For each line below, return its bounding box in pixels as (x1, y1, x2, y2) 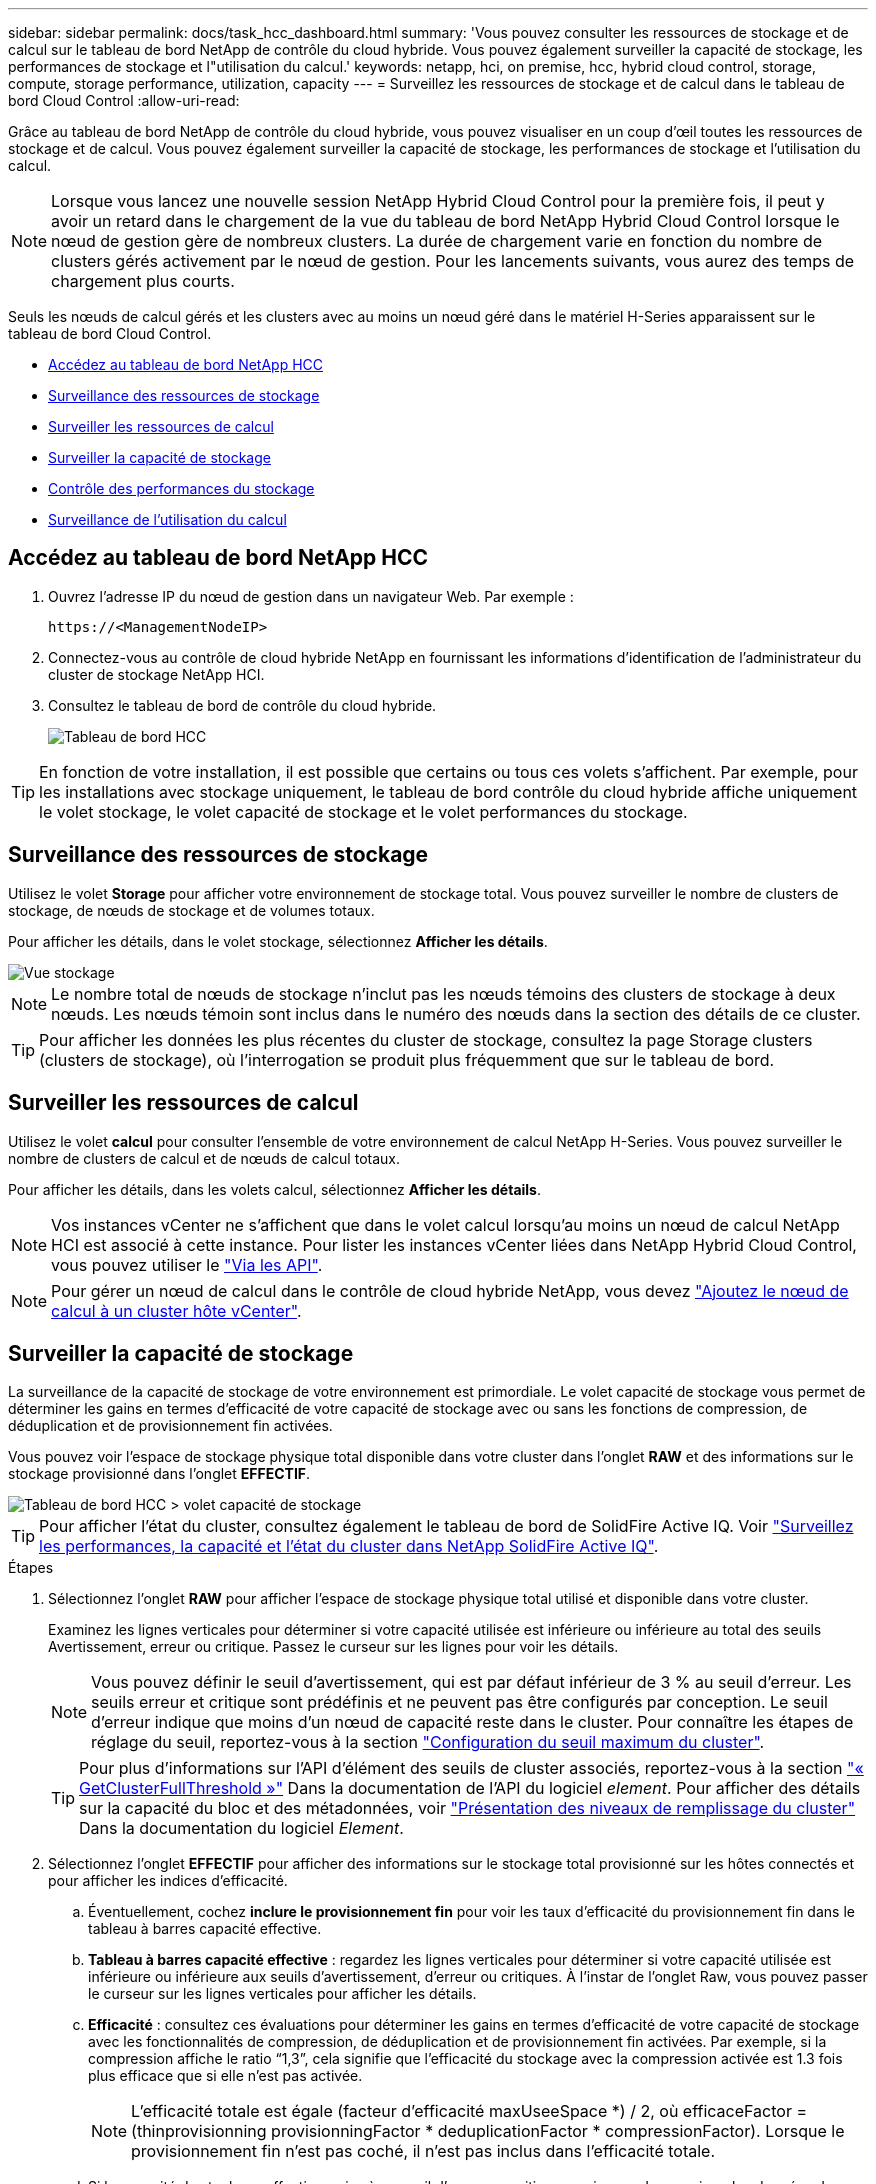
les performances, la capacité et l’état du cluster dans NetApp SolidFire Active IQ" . (39, 1536, 659, 1557)
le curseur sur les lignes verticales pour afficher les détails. (88, 1985, 477, 2003)
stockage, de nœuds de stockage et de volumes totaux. (8, 901, 375, 919)
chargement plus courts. (51, 271, 235, 291)
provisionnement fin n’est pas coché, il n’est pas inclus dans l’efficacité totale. (131, 2141, 716, 2162)
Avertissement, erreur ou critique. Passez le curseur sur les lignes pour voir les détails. (48, 1638, 619, 1656)
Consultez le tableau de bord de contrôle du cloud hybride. (48, 696, 437, 714)
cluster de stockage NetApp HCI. (48, 665, 265, 683)
